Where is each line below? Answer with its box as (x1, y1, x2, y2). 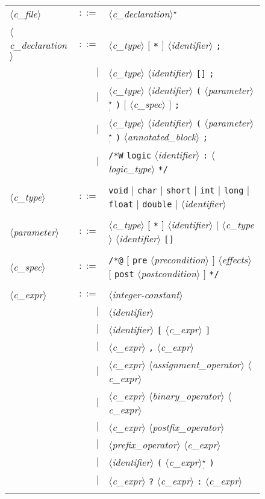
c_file (13, 6, 37, 20)
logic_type (108, 162, 151, 176)
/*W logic (108, 151, 152, 161)
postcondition (141, 266, 196, 281)
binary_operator (152, 389, 221, 403)
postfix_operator (152, 420, 221, 435)
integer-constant (112, 287, 179, 302)
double (142, 199, 172, 210)
